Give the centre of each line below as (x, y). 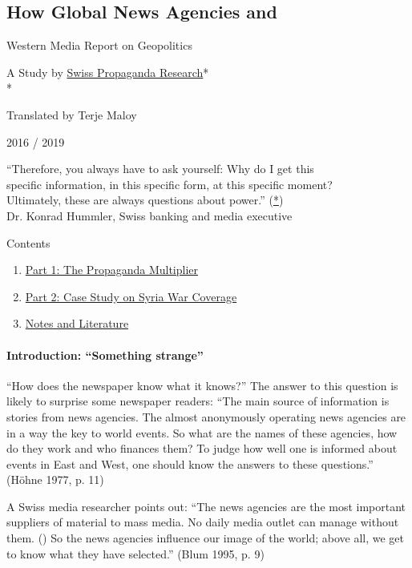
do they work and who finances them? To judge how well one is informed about (202, 448)
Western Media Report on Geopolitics (99, 45)
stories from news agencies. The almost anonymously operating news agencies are (206, 416)
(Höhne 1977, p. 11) (55, 479)
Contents (28, 242)
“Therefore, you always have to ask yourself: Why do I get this (160, 169)
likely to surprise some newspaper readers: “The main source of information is (198, 401)
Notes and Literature (77, 323)
